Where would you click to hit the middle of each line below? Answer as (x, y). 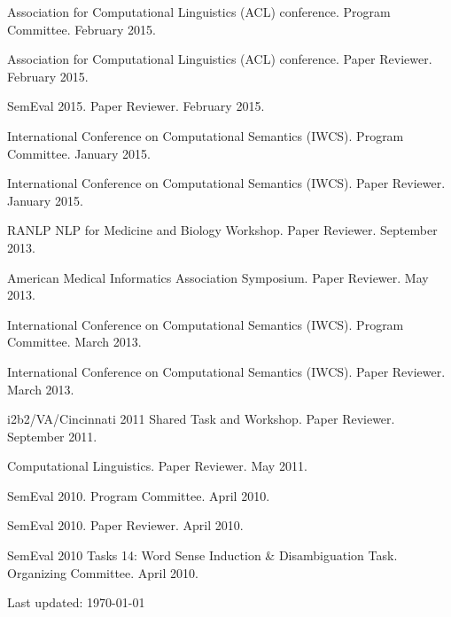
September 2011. (52, 436)
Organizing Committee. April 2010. (103, 572)
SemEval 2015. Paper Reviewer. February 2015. (136, 106)
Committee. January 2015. (79, 153)
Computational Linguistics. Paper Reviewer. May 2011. (157, 466)
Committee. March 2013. (74, 342)
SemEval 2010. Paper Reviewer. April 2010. (125, 525)
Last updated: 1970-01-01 (76, 602)
